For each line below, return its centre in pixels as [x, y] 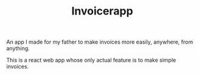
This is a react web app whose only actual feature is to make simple [91, 60]
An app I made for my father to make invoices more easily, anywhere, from [100, 42]
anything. [18, 48]
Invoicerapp [102, 11]
